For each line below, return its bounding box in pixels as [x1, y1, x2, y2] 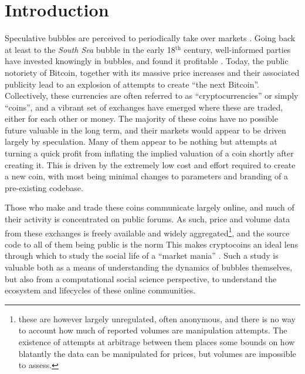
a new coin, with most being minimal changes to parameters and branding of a [5, 170, 288, 182]
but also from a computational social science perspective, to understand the [5, 272, 277, 285]
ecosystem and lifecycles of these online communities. [5, 284, 196, 296]
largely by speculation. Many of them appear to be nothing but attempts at [5, 135, 277, 148]
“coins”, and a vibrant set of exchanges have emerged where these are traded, [5, 101, 283, 113]
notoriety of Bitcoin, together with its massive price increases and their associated [5, 66, 300, 78]
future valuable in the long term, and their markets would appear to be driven [5, 123, 286, 136]
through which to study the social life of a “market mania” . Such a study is [5, 249, 279, 262]
